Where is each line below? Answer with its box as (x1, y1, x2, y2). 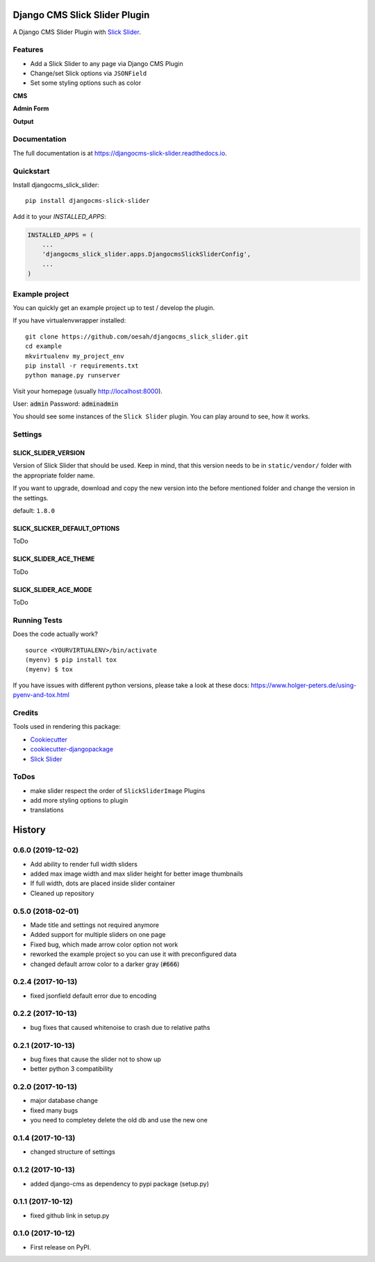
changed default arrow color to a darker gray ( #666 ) (30, 960, 180, 968)
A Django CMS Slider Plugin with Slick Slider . (12, 28, 142, 36)
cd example (25, 343, 62, 350)
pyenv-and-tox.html (12, 691, 69, 699)
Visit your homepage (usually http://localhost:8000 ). (12, 386, 163, 395)
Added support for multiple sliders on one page (30, 931, 166, 939)
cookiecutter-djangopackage (30, 745, 114, 753)
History (12, 824, 47, 836)
